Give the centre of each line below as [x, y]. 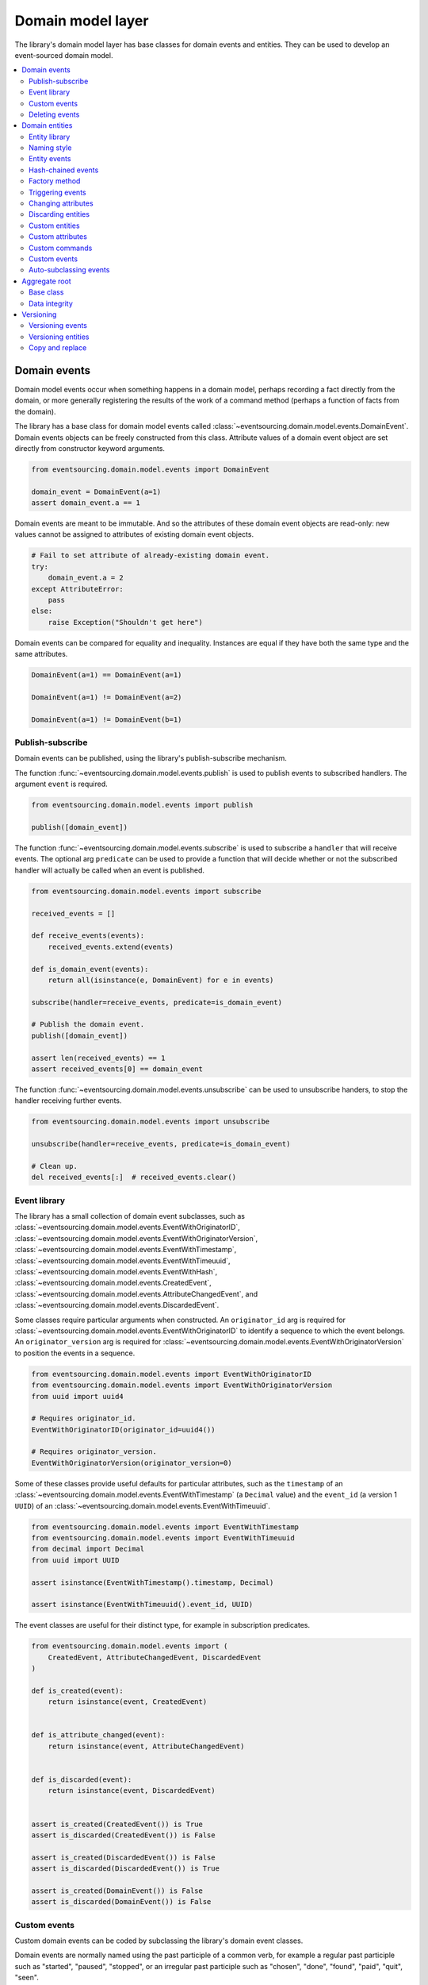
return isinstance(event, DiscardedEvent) [132, 1791]
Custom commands [61, 248]
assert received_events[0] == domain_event [117, 1069]
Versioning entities [59, 337]
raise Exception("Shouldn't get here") [126, 622]
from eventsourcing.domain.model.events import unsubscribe [151, 1122]
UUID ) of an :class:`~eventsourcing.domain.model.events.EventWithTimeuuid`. [143, 1505]
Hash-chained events [64, 170]
